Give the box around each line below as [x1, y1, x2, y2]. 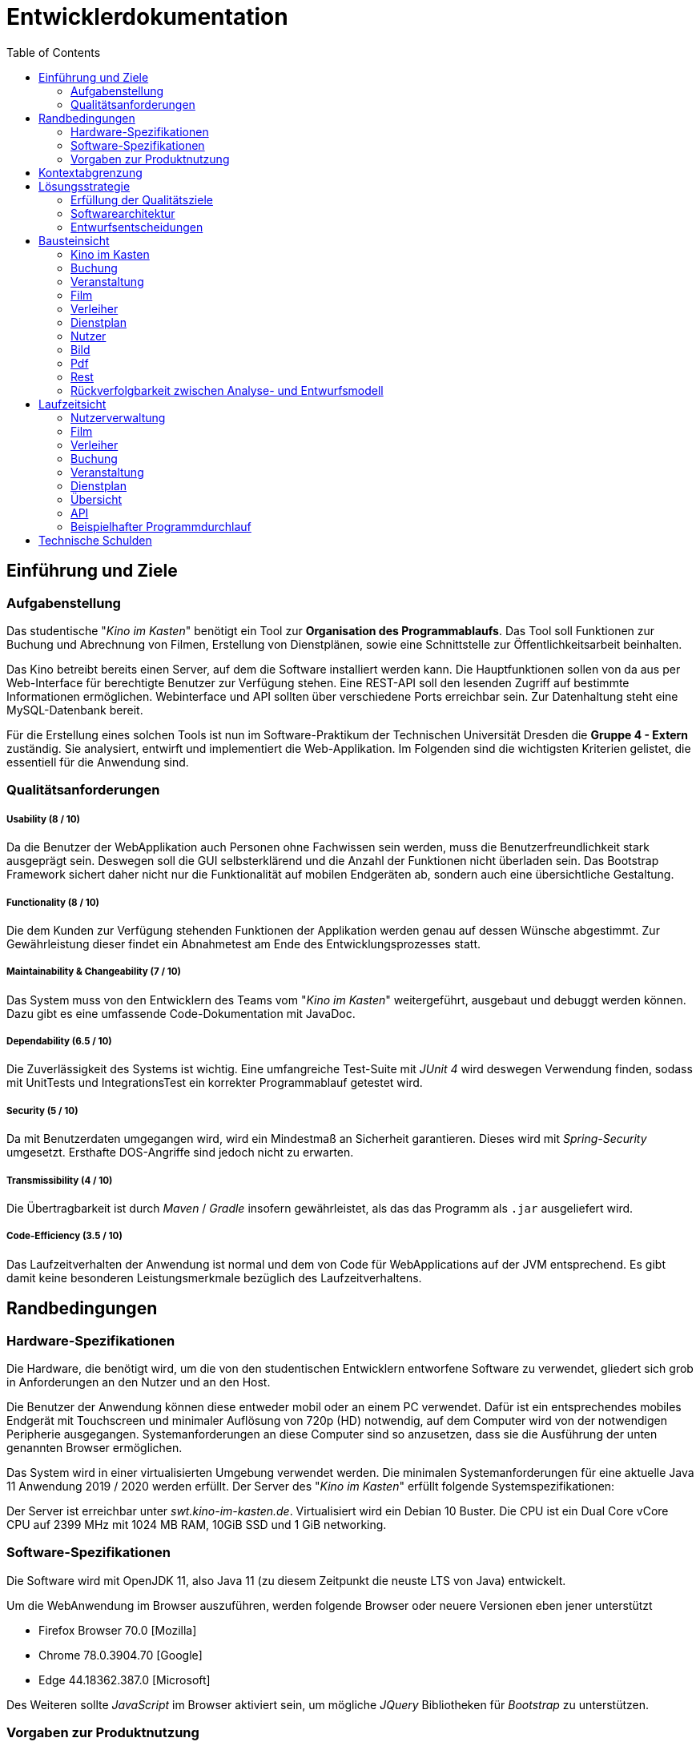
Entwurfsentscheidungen [70, 219, 203, 234]
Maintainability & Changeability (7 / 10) [6, 966, 181, 978]
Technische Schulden [38, 533, 152, 547]
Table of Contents [6, 45, 101, 59]
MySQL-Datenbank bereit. [6, 702, 143, 717]
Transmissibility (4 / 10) [6, 1174, 113, 1186]
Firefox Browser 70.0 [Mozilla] [38, 1623, 197, 1637]
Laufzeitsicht [38, 396, 107, 411]
